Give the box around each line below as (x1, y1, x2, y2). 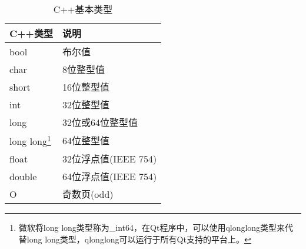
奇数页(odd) (62, 187, 114, 201)
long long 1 (9, 132, 51, 148)
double (9, 169, 37, 183)
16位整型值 (62, 80, 109, 94)
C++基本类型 (53, 2, 113, 16)
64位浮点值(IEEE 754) (62, 170, 157, 184)
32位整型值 (62, 98, 109, 111)
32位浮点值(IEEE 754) (62, 152, 157, 166)
